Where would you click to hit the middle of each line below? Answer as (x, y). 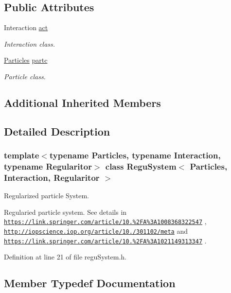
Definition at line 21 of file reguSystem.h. (65, 257)
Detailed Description (57, 131)
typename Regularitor (48, 166)
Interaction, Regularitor (52, 177)
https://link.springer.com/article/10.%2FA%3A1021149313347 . (105, 240)
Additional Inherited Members (82, 102)
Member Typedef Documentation (90, 283)
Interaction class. (30, 43)
